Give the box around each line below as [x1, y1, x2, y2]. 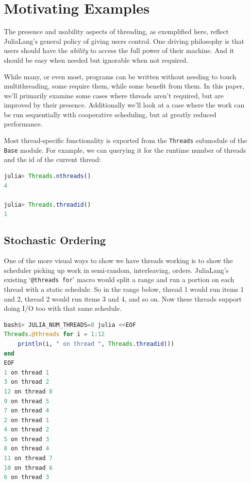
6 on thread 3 [4, 474, 50, 481]
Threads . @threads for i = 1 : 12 [4, 331, 105, 338]
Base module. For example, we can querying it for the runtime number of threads [4, 144, 246, 155]
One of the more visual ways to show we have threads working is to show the [4, 255, 233, 266]
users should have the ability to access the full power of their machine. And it [4, 45, 234, 55]
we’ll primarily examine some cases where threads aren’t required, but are [4, 90, 224, 100]
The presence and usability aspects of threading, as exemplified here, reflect [4, 26, 229, 36]
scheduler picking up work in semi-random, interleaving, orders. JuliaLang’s [4, 265, 229, 275]
